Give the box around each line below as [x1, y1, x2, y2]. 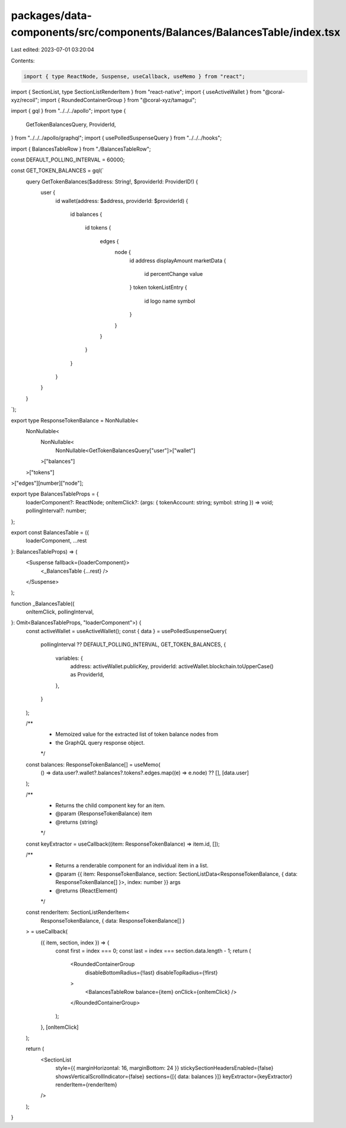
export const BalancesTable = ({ [11, 529, 89, 536]
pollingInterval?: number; [25, 507, 87, 514]
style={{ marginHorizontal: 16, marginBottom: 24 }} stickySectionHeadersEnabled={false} [55, 1065, 274, 1072]
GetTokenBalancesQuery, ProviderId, [25, 120, 116, 128]
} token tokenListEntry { [129, 284, 187, 291]
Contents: [11, 57, 35, 64]
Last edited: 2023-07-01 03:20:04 [11, 46, 95, 53]
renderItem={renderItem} [55, 1081, 118, 1088]
